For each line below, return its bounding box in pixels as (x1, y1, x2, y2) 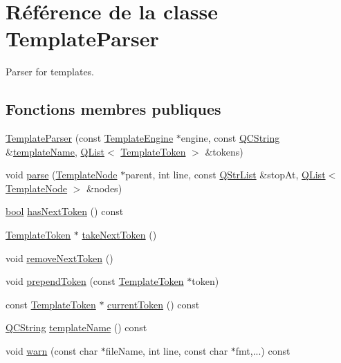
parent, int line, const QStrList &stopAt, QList (125, 167, 326, 182)
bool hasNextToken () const (6, 204, 124, 218)
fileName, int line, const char (105, 344, 228, 358)
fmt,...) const (235, 344, 291, 358)
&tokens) (205, 144, 243, 158)
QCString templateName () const (6, 320, 147, 335)
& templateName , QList (6, 144, 105, 158)
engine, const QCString (181, 131, 280, 145)
